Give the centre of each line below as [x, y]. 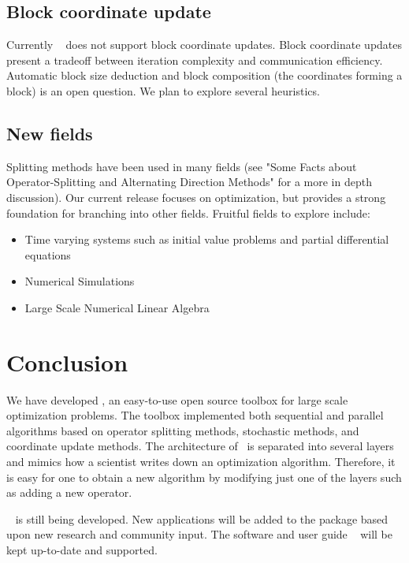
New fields [50, 133]
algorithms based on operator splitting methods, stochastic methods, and [183, 430]
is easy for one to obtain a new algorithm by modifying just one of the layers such [204, 477]
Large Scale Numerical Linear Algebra [117, 307]
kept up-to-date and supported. [82, 550]
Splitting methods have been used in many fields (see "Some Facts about [182, 166]
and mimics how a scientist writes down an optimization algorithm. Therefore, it [201, 462]
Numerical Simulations [80, 281]
